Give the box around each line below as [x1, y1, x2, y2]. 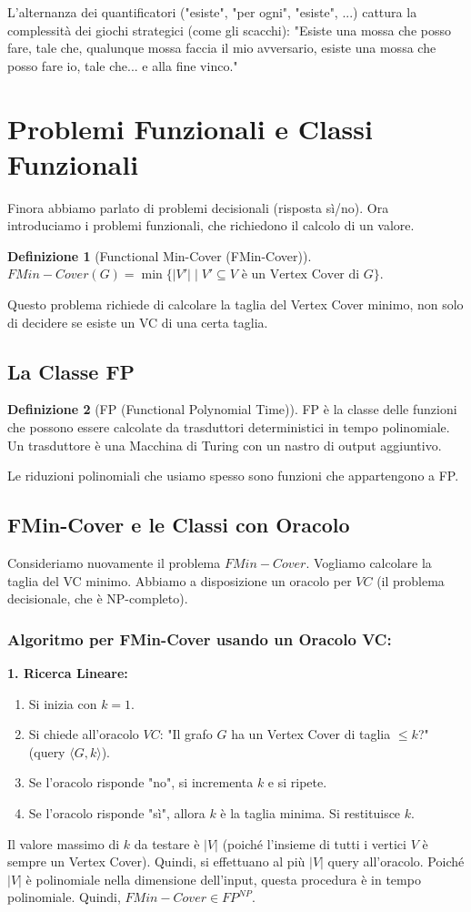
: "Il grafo [159, 725, 213, 744]
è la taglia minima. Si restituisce [220, 804, 401, 822]
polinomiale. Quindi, [7, 887, 121, 907]
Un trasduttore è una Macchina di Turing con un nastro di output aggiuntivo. [7, 435, 442, 454]
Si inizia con [28, 694, 97, 713]
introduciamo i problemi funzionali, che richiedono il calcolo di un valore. [7, 216, 415, 235]
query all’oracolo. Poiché [327, 852, 465, 871]
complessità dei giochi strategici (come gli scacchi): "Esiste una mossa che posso [7, 20, 451, 39]
